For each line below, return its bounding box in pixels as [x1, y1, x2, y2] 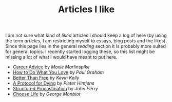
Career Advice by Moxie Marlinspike [12, 64, 90, 70]
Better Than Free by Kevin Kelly [12, 75, 80, 81]
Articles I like [58, 4, 114, 15]
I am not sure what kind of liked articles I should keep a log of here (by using [5, 32, 167, 39]
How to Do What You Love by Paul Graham [12, 69, 104, 75]
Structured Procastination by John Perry [12, 86, 99, 92]
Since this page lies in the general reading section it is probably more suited [5, 43, 166, 49]
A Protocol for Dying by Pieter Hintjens [12, 80, 95, 86]
